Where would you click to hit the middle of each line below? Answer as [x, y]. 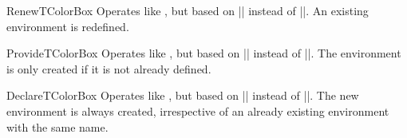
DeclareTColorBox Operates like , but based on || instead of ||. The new [183, 95]
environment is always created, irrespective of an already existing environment [198, 110]
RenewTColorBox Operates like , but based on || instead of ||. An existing [188, 10]
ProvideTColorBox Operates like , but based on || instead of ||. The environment [204, 53]
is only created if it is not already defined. [109, 68]
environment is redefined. [68, 26]
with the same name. [57, 126]
